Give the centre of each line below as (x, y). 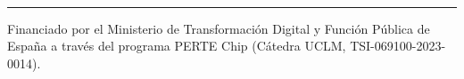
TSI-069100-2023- (398, 46)
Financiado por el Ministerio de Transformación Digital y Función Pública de (219, 28)
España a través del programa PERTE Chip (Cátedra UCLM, (177, 46)
